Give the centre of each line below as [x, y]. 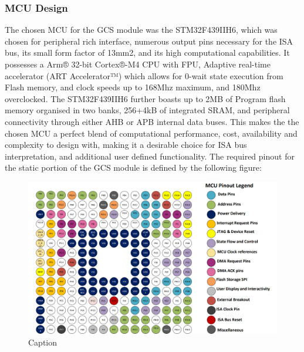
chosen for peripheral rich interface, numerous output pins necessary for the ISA [149, 41]
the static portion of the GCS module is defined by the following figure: [133, 167]
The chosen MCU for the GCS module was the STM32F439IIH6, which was [141, 30]
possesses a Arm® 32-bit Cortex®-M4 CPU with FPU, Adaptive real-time [138, 64]
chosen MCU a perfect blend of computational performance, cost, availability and [151, 133]
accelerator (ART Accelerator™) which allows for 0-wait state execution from [144, 75]
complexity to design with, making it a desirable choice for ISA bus [126, 145]
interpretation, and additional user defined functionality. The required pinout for [150, 156]
